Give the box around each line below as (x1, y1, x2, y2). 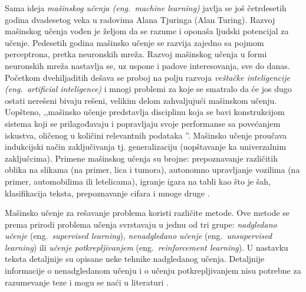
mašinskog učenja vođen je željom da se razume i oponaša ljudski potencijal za (5, 25, 289, 37)
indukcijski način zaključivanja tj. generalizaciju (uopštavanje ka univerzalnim (5, 140, 287, 153)
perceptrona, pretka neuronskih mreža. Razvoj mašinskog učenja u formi (5, 48, 267, 60)
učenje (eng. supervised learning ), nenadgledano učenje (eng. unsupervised (5, 229, 272, 242)
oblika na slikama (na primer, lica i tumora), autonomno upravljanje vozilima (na (5, 163, 300, 176)
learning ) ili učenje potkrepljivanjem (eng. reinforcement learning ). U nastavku (5, 241, 288, 253)
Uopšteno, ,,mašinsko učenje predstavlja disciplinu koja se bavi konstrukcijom (5, 106, 285, 118)
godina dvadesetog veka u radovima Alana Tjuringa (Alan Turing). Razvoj (5, 13, 275, 25)
